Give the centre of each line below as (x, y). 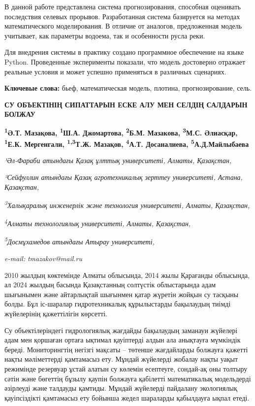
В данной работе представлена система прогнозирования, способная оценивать (123, 6)
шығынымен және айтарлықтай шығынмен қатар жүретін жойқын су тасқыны (122, 294)
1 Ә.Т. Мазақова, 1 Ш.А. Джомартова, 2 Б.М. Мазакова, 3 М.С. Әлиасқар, (121, 132)
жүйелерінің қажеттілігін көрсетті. (56, 313)
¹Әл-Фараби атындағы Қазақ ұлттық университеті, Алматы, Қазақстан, (118, 160)
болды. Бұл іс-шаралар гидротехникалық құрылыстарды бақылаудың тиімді (118, 304)
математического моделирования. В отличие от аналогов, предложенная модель (123, 26)
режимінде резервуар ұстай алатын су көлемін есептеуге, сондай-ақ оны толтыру (126, 368)
